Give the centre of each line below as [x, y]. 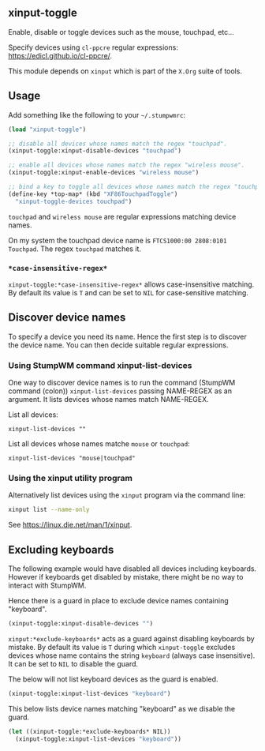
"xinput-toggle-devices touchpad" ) [74, 201]
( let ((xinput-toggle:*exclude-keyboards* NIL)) [90, 731]
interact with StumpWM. [47, 586]
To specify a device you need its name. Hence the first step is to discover [127, 336]
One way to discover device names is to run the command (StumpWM [122, 383]
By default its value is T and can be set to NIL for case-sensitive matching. [128, 292]
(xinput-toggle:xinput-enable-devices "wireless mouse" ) [104, 173]
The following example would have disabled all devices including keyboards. [132, 569]
